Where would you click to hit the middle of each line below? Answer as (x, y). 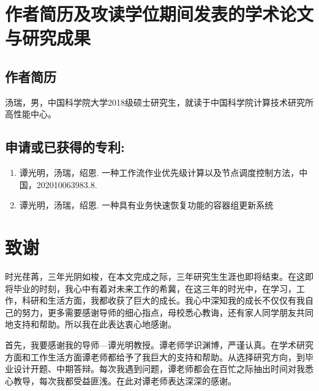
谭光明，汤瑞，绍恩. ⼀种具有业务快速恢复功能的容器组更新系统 (146, 205)
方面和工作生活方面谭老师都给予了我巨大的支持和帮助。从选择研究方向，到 (155, 356)
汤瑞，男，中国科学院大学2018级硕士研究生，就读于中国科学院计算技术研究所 (159, 102)
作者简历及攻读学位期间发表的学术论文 (159, 14)
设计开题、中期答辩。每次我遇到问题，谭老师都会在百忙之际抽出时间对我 (159, 369)
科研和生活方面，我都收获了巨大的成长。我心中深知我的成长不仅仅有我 (163, 300)
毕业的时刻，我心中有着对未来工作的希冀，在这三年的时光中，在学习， (155, 288)
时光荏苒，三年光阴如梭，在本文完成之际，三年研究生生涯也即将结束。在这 (155, 276)
